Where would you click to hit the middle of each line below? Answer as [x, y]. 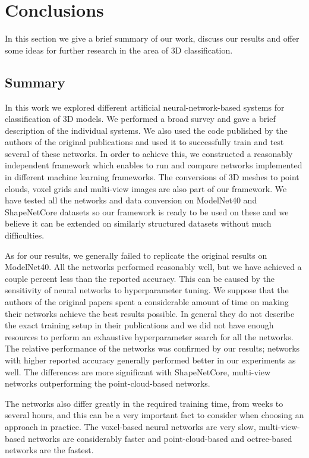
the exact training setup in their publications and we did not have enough [139, 325]
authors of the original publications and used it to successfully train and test [144, 142]
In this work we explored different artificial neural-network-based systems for [145, 107]
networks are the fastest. [49, 450]
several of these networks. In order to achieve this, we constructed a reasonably [149, 153]
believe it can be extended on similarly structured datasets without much [138, 223]
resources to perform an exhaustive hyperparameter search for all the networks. [149, 336]
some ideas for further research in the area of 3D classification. [119, 50]
